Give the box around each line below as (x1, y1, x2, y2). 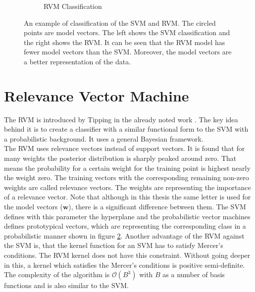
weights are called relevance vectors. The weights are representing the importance (4, 182, 251, 192)
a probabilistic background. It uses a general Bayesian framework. (4, 133, 204, 144)
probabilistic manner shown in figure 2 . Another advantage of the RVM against (4, 230, 245, 241)
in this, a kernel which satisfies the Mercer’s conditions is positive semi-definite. (4, 259, 245, 270)
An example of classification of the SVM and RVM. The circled (24, 17, 216, 28)
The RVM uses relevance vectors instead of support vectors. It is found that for (4, 143, 245, 153)
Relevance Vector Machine (4, 85, 189, 105)
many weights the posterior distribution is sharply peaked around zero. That (4, 153, 237, 163)
